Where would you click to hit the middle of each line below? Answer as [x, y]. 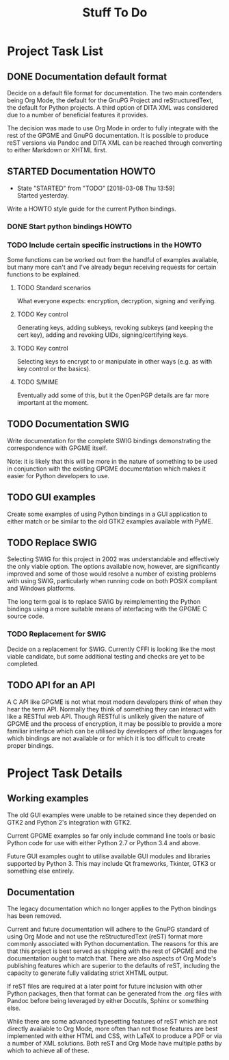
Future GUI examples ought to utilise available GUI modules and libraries [109, 856]
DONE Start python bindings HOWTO [69, 226]
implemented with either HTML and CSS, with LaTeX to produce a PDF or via [114, 1036]
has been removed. [34, 916]
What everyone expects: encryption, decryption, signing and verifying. [117, 301]
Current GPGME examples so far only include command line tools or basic [111, 836]
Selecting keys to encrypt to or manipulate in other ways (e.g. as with [114, 362]
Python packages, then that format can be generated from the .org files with [114, 993]
